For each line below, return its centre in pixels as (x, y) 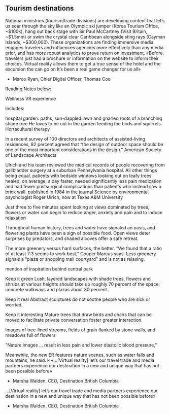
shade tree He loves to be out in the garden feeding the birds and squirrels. (84, 123)
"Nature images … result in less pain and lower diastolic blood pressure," (81, 345)
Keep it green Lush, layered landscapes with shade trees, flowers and (78, 279)
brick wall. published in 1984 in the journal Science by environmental (77, 192)
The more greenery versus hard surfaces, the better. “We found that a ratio (84, 248)
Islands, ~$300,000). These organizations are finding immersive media (79, 42)
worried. (14, 304)
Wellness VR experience (31, 98)
